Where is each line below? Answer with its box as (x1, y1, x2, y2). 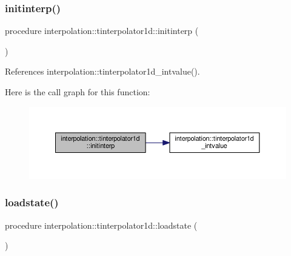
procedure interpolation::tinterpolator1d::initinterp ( (5, 24, 199, 37)
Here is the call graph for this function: (5, 86, 150, 98)
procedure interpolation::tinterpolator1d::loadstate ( (5, 218, 198, 231)
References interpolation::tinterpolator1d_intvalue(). (5, 65, 200, 78)
